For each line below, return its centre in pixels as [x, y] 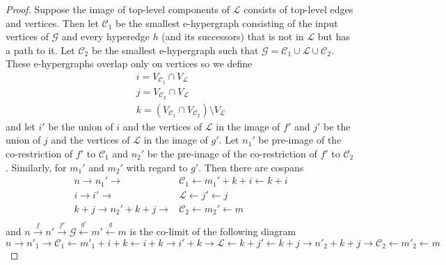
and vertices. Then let [52, 23]
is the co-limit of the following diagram [213, 231]
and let [21, 126]
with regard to [157, 167]
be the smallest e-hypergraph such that [175, 50]
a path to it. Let [40, 50]
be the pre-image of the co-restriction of [232, 153]
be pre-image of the [300, 140]
